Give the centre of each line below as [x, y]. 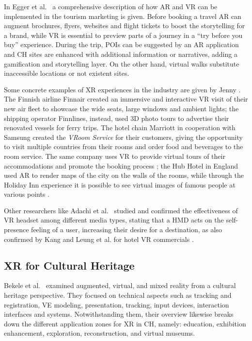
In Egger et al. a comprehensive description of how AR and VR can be [111, 6]
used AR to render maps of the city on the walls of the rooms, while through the [124, 175]
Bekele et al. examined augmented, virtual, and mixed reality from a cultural [120, 285]
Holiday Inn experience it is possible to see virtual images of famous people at [120, 184]
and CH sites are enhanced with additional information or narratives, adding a [121, 54]
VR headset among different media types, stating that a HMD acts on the [114, 220]
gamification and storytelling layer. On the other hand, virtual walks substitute [122, 63]
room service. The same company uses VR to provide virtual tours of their [115, 156]
